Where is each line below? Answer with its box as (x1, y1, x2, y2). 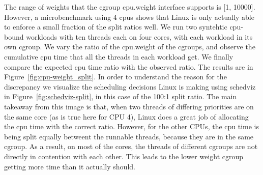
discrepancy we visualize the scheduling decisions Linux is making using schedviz (4, 81, 256, 92)
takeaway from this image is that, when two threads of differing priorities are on (4, 101, 254, 111)
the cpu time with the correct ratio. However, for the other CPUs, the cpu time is (4, 121, 259, 132)
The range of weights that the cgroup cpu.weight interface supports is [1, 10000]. (4, 2, 255, 12)
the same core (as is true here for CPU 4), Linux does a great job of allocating (4, 111, 249, 122)
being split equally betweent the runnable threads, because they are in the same (4, 131, 254, 141)
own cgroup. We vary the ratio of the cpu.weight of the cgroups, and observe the (4, 41, 255, 52)
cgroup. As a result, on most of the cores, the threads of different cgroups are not (4, 141, 258, 152)
